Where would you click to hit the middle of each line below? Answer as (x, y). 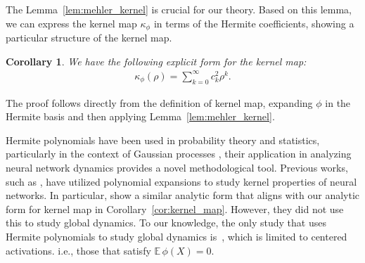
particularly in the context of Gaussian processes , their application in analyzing (179, 154)
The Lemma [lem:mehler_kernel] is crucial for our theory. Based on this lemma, (179, 9)
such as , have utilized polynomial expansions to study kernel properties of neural (181, 181)
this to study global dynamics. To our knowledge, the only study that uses (166, 223)
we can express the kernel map (71, 23)
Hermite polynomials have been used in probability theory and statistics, (163, 140)
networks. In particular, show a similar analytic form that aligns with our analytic (183, 195)
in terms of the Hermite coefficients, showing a (254, 23)
